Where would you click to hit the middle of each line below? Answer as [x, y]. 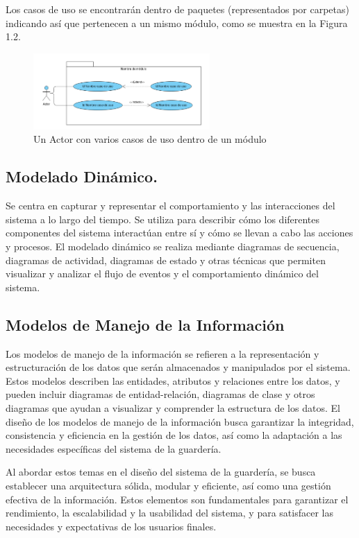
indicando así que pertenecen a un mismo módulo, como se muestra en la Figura [177, 23]
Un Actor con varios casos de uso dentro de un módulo [150, 139]
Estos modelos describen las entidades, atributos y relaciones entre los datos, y [173, 380]
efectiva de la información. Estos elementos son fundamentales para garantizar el [177, 499]
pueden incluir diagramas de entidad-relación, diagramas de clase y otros [160, 394]
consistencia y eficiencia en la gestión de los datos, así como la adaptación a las [174, 435]
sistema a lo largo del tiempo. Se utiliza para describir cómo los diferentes [163, 219]
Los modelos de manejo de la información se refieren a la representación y [162, 353]
